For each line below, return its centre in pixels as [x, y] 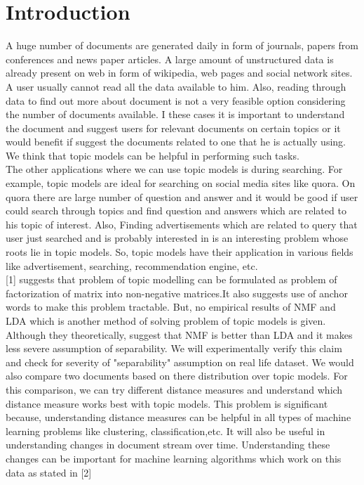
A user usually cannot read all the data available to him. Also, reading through [176, 86]
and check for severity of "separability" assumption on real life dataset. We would [180, 362]
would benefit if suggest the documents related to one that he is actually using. [176, 142]
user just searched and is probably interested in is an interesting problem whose [177, 238]
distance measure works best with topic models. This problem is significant [167, 403]
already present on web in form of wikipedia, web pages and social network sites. [179, 73]
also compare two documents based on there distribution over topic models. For [177, 376]
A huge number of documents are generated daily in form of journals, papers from [182, 45]
